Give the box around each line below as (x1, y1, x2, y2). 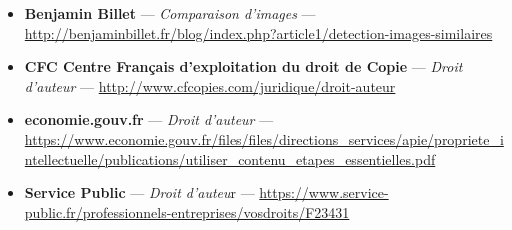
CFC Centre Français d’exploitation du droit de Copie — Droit (24, 56, 463, 77)
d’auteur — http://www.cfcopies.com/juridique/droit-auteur (24, 75, 396, 96)
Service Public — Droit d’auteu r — (24, 182, 255, 203)
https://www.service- (259, 182, 389, 203)
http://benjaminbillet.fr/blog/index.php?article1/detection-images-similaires (24, 22, 493, 43)
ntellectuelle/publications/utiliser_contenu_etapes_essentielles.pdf (24, 148, 436, 169)
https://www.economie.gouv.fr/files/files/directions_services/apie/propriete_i (24, 128, 504, 149)
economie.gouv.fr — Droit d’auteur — (24, 109, 274, 130)
